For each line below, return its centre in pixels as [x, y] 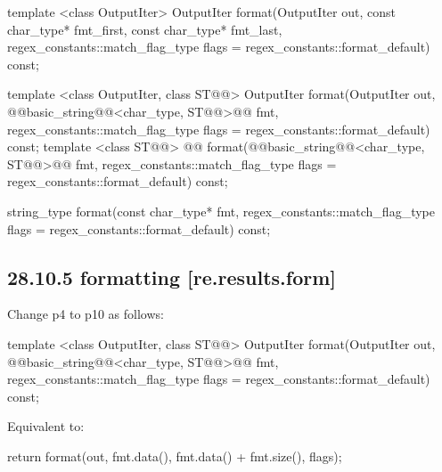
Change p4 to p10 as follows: [86, 314]
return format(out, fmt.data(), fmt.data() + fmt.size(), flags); [175, 456]
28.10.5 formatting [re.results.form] [172, 277]
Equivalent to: [46, 426]
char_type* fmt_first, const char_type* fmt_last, [145, 29]
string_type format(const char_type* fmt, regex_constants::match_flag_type [221, 211]
